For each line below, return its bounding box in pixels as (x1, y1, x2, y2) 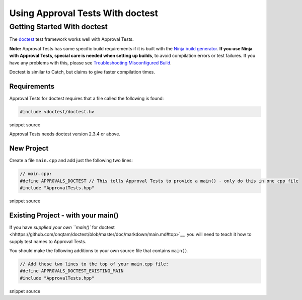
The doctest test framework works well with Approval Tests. (9, 36, 134, 42)
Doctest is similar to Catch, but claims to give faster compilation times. (9, 68, 156, 75)
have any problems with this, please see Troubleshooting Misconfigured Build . (9, 59, 172, 65)
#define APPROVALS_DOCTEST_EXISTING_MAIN (20, 268, 124, 274)
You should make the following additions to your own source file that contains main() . (9, 247, 189, 254)
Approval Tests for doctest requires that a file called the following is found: (9, 95, 164, 101)
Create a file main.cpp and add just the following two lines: (9, 158, 133, 164)
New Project (9, 144, 49, 153)
